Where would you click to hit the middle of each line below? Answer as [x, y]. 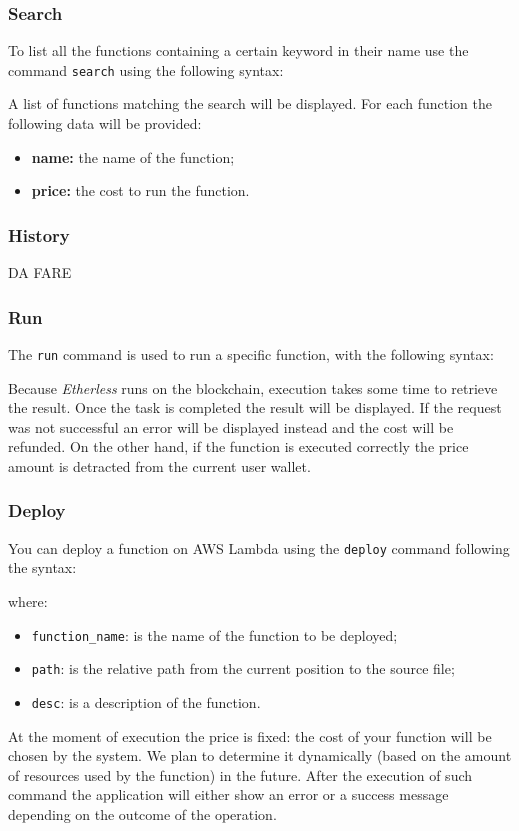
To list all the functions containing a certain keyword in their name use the [238, 50]
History [39, 234]
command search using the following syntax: [146, 69]
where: [28, 600]
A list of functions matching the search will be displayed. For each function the [250, 103]
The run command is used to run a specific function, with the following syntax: [251, 353]
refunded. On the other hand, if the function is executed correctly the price [238, 446]
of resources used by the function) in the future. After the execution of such [240, 774]
